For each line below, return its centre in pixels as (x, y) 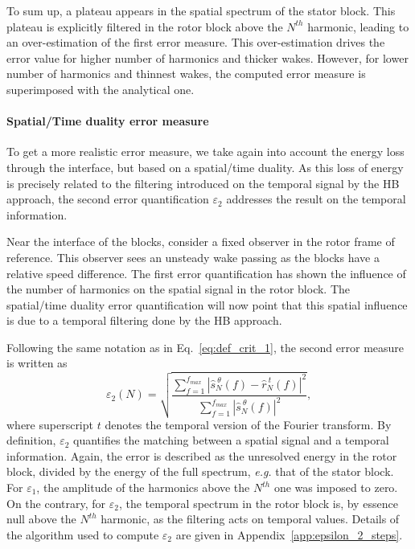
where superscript (50, 424)
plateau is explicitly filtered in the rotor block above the (145, 26)
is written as (37, 363)
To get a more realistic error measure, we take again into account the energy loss (205, 152)
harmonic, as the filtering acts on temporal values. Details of (250, 519)
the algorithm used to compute (83, 534)
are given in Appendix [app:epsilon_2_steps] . (289, 534)
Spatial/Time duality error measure (108, 121)
